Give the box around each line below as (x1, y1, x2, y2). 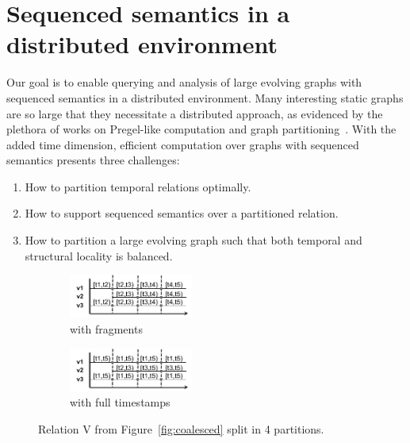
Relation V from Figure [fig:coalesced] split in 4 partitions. (38, 420, 324, 437)
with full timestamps (70, 394, 171, 410)
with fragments (70, 320, 143, 337)
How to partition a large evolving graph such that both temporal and (25, 232, 362, 248)
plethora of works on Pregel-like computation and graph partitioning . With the (6, 121, 397, 137)
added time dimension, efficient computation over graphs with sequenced (6, 136, 359, 152)
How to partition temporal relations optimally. (25, 178, 251, 195)
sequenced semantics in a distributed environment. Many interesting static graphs (6, 89, 404, 106)
